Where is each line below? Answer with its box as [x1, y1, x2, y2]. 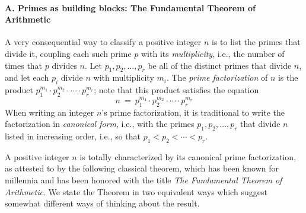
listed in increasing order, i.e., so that [5, 130, 141, 142]
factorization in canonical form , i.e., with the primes [5, 117, 195, 130]
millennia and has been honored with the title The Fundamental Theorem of [5, 173, 282, 186]
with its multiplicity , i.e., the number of [141, 47, 285, 59]
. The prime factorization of [166, 71, 268, 84]
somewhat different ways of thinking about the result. [5, 197, 200, 209]
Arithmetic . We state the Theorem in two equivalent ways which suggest [5, 185, 267, 198]
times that [5, 59, 43, 71]
